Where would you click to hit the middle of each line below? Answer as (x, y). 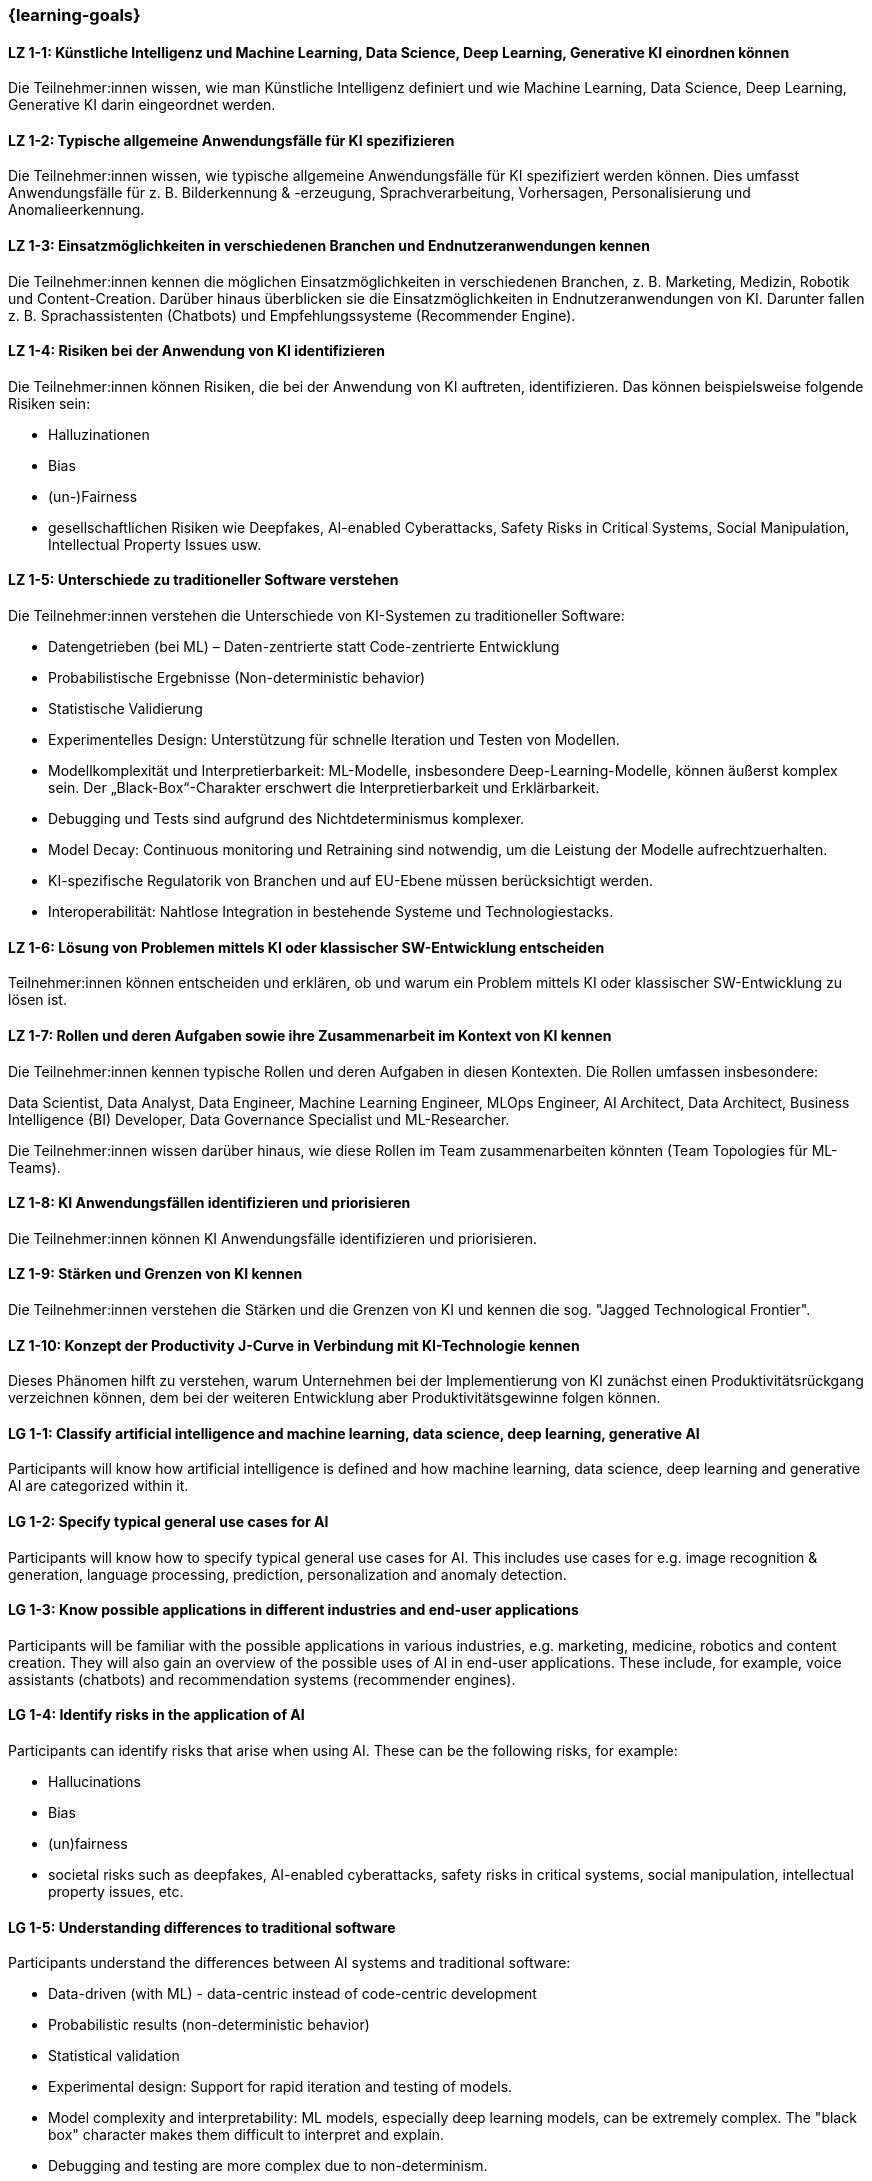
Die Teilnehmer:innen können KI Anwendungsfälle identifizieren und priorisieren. (273, 1238)
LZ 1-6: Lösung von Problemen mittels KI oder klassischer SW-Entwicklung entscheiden (306, 947)
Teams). (34, 1167)
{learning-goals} (74, 15)
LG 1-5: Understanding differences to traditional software (202, 1927)
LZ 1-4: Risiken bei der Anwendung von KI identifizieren (196, 351)
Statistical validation (114, 2056)
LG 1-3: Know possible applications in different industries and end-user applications (293, 1610)
